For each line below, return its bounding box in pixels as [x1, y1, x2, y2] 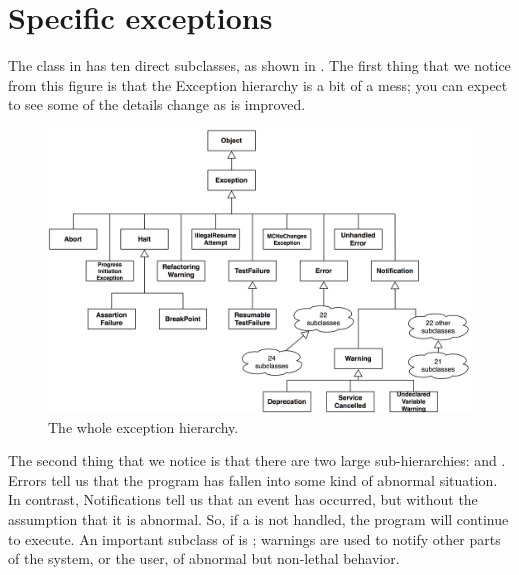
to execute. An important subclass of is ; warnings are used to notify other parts [8, 528, 501, 549]
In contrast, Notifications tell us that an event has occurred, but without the [8, 489, 478, 510]
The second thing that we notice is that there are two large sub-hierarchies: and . [8, 450, 506, 471]
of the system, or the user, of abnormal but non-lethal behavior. [8, 548, 400, 569]
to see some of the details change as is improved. [8, 94, 306, 115]
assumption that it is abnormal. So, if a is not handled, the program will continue [8, 508, 509, 529]
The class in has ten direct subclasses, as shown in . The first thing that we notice [8, 55, 511, 76]
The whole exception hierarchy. [48, 416, 239, 437]
